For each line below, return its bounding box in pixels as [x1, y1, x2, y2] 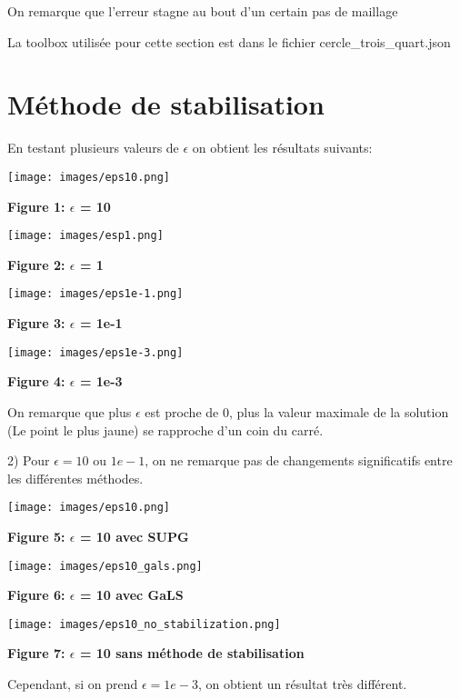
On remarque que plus [7, 402, 132, 421]
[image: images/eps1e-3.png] [7, 345, 184, 359]
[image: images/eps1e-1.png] [7, 287, 184, 301]
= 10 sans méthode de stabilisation [79, 644, 305, 663]
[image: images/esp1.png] [7, 229, 164, 243]
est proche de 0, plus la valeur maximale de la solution [145, 402, 449, 421]
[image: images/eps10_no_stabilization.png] [7, 617, 281, 631]
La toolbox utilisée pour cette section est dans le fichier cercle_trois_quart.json [7, 32, 451, 51]
